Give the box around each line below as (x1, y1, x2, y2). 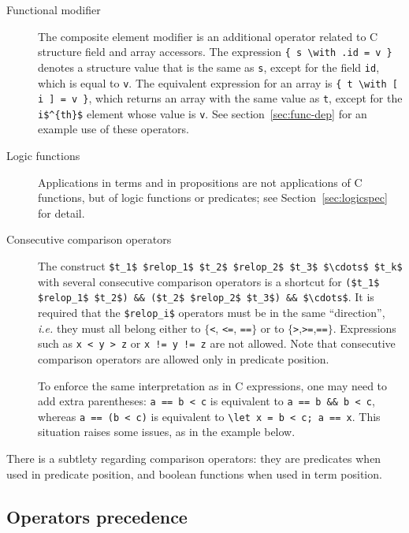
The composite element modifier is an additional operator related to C (38, 28, 378, 44)
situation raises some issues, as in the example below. (38, 423, 296, 440)
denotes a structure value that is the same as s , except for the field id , (38, 58, 380, 75)
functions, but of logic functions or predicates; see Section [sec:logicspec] (38, 189, 388, 206)
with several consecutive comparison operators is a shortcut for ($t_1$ (38, 273, 380, 289)
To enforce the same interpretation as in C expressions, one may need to (38, 377, 388, 393)
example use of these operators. (38, 121, 190, 137)
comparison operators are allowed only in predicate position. (38, 350, 329, 367)
